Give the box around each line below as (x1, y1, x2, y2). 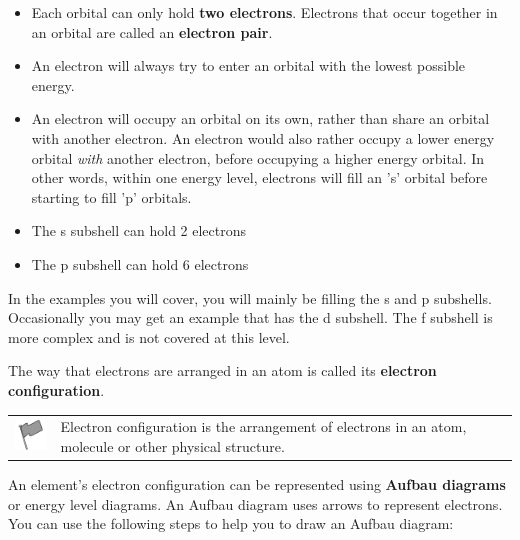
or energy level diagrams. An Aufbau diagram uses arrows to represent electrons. (8, 493, 503, 514)
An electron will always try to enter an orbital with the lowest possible (31, 55, 466, 76)
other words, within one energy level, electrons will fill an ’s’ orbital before (31, 167, 488, 188)
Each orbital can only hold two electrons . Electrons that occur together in (31, 2, 498, 22)
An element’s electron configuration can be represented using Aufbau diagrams (8, 473, 506, 494)
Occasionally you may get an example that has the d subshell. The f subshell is (8, 307, 493, 328)
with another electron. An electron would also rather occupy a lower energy (31, 127, 495, 148)
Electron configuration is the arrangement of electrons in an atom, (60, 416, 467, 437)
